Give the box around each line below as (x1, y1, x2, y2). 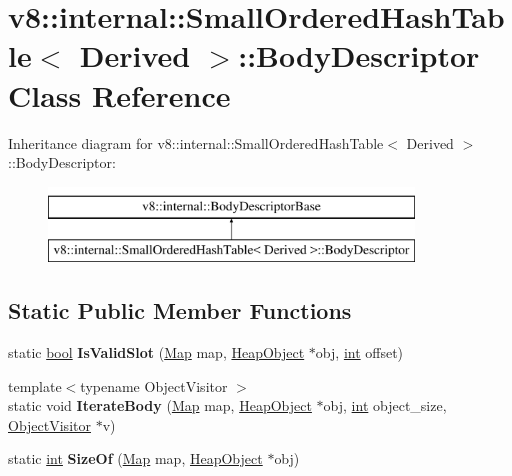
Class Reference (8, 74, 231, 115)
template (8, 375, 62, 396)
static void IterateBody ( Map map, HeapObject (8, 395, 312, 416)
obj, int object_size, (323, 395, 447, 416)
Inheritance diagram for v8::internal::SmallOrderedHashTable (8, 132, 384, 153)
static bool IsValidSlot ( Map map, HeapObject (8, 342, 305, 363)
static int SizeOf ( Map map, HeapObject (8, 448, 263, 469)
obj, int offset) (315, 342, 404, 363)
